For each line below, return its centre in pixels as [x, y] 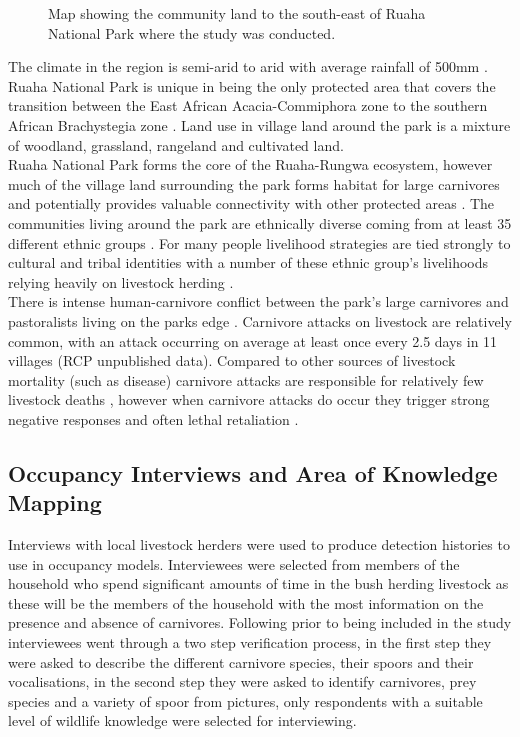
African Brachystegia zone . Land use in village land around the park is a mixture [259, 124]
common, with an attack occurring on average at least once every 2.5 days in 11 [253, 340]
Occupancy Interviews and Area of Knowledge [253, 472]
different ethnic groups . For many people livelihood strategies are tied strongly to [259, 242]
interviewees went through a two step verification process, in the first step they [250, 642]
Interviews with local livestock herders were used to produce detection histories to [259, 544]
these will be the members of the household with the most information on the [246, 602]
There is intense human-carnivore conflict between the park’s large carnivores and [258, 301]
